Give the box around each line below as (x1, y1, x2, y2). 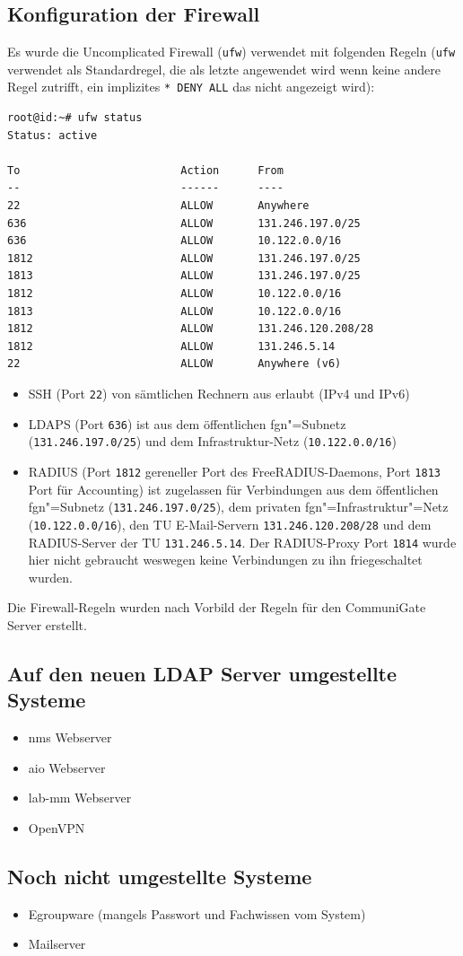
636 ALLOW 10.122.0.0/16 (7, 234, 342, 248)
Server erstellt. (7, 615, 87, 634)
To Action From (7, 163, 284, 177)
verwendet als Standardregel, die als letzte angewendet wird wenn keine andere (7, 59, 441, 78)
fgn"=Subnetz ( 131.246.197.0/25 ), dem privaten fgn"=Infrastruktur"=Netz (28, 497, 449, 516)
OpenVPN (28, 818, 85, 837)
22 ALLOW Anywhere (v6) (7, 357, 342, 371)
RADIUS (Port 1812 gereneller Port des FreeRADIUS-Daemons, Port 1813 (28, 461, 441, 480)
